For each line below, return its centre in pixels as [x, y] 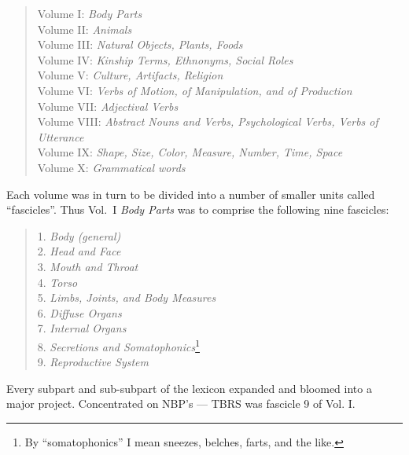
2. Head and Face [79, 251]
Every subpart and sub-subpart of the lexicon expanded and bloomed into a [189, 388]
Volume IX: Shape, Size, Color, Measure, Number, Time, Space [190, 152]
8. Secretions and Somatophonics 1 [118, 345]
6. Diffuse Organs [79, 312]
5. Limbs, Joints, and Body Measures [127, 297]
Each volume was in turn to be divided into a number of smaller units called [191, 194]
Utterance [61, 136]
